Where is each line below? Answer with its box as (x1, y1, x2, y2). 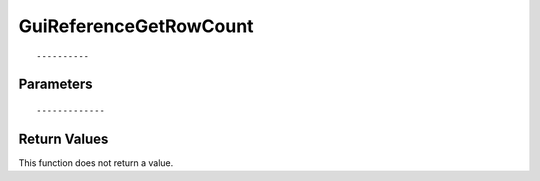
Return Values (18, 130, 109, 147)
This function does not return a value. (18, 156, 174, 169)
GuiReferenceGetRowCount (18, 15, 254, 37)
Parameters (18, 76, 93, 93)
